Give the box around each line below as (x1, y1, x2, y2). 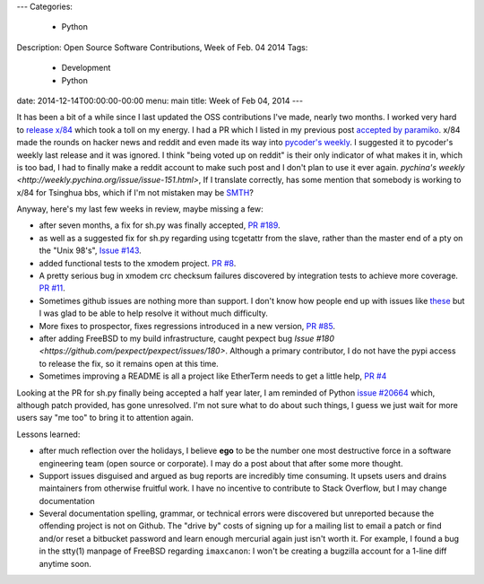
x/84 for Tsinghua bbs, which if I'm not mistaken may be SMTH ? (16, 187, 255, 197)
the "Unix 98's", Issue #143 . (39, 245, 143, 256)
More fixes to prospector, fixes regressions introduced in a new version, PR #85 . (39, 320, 336, 331)
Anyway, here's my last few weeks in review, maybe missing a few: (16, 204, 264, 214)
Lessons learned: (16, 429, 81, 440)
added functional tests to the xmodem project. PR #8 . (39, 257, 237, 268)
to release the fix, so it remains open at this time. (39, 358, 219, 369)
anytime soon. (39, 558, 91, 569)
